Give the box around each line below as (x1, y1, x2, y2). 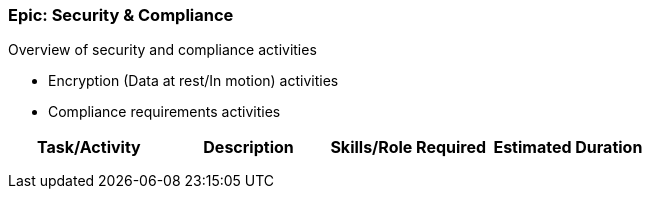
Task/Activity (36, 137, 141, 158)
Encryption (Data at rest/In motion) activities (48, 72, 339, 90)
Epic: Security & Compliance (8, 5, 234, 25)
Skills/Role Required (330, 137, 487, 158)
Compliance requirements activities (48, 103, 281, 121)
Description (203, 137, 294, 158)
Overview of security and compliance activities (8, 41, 317, 59)
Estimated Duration (493, 137, 643, 158)
